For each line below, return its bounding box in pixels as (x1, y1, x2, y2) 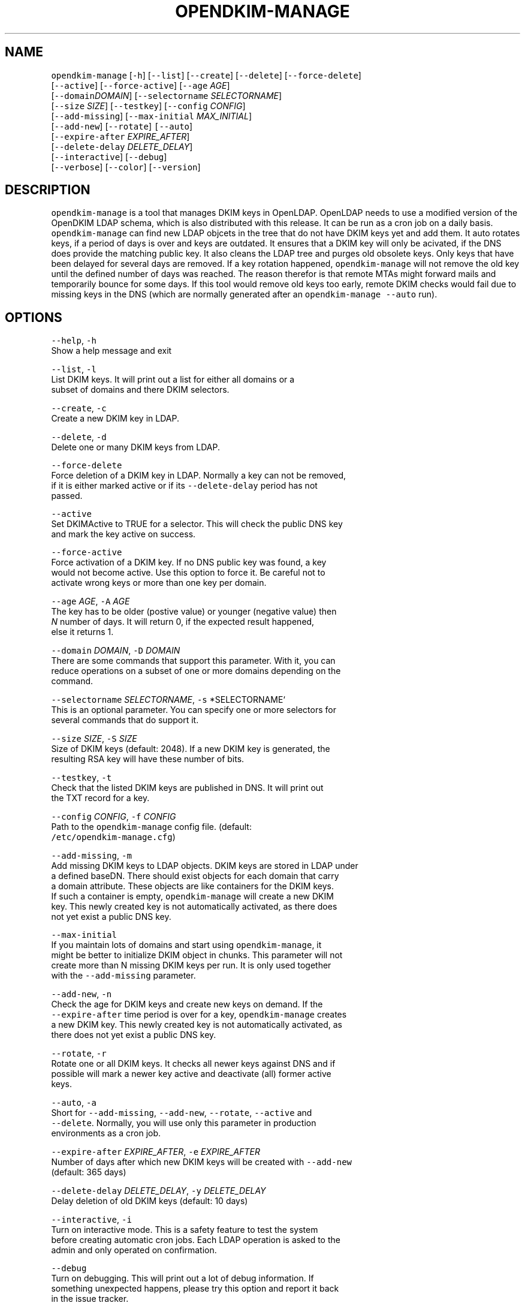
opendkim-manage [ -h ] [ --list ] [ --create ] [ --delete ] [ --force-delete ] (51, 70, 361, 80)
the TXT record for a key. (51, 793, 150, 804)
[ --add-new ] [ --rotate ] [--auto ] (51, 121, 193, 131)
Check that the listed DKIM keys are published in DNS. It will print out (51, 783, 324, 793)
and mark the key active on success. (51, 529, 196, 540)
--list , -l (51, 364, 96, 375)
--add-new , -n (51, 989, 112, 1000)
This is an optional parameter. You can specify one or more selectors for (51, 705, 336, 715)
